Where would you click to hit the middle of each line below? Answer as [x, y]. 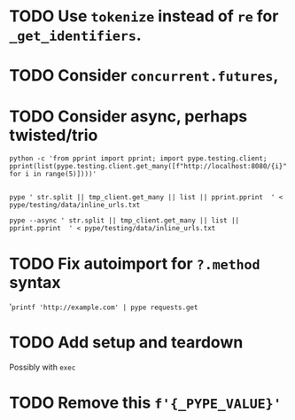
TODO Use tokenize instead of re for [144, 16]
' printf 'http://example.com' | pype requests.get [104, 307]
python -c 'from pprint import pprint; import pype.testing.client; [138, 159]
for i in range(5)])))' [53, 175]
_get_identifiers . [75, 35]
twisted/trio [54, 135]
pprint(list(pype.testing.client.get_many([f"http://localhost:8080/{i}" [148, 167]
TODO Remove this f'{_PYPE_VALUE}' [145, 403]
